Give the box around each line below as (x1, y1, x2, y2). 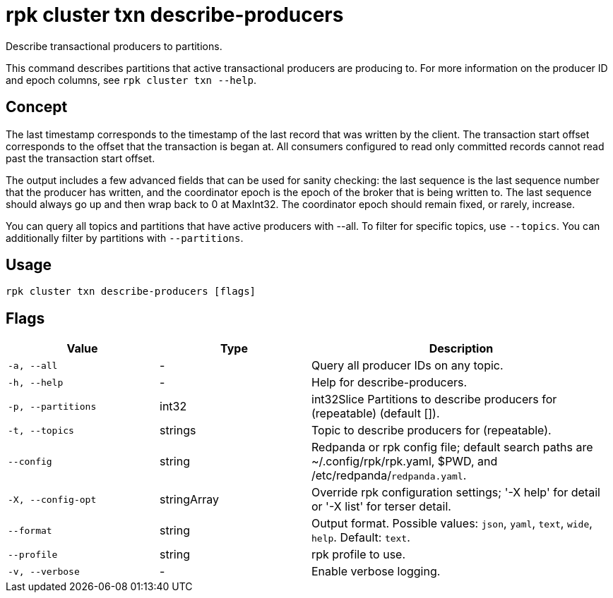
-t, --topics (8, 425, 74, 436)
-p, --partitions (8, 401, 97, 412)
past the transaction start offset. (6, 152, 155, 164)
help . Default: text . (311, 530, 410, 545)
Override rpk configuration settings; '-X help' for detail (311, 485, 600, 500)
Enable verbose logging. (311, 564, 441, 579)
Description (429, 341, 494, 356)
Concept (6, 98, 68, 116)
